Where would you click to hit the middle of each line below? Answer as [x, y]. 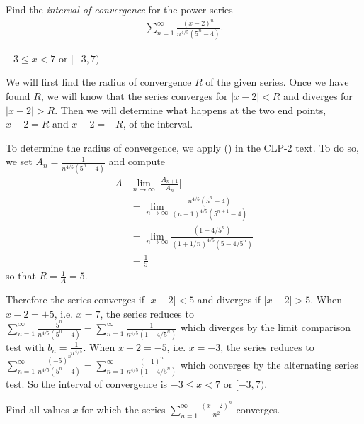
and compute [137, 161]
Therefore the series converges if [75, 300]
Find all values [38, 409]
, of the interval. [158, 124]
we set [19, 161]
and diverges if [229, 300]
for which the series [124, 409]
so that [21, 275]
